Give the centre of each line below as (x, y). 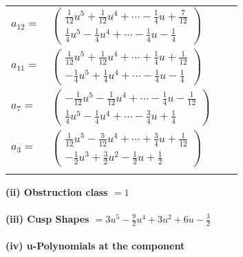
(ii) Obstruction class (57, 191)
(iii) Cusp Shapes (47, 219)
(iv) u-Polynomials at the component (95, 246)
